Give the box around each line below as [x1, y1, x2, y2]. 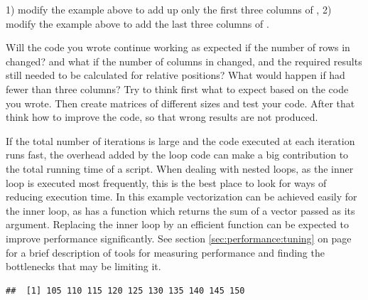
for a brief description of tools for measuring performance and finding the [6, 245, 325, 259]
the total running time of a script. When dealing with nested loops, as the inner [6, 161, 354, 176]
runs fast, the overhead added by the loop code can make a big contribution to [6, 147, 349, 162]
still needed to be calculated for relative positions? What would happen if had [6, 68, 345, 82]
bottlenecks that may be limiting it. [6, 259, 161, 274]
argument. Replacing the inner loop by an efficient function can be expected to [6, 217, 349, 232]
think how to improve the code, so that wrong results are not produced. [6, 109, 318, 124]
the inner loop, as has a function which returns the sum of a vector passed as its [6, 203, 355, 218]
